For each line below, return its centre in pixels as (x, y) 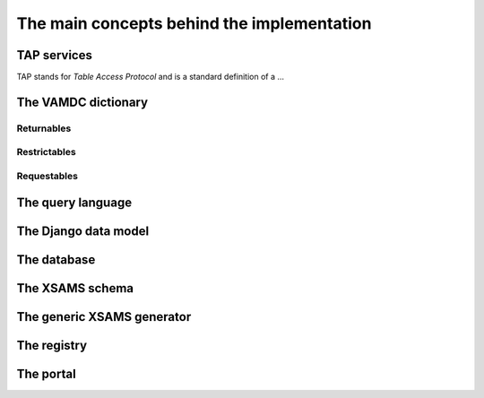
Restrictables (46, 152)
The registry (52, 345)
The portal (46, 373)
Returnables (44, 128)
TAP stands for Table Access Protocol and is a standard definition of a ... (151, 77)
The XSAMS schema (75, 288)
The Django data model (83, 231)
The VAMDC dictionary (82, 102)
